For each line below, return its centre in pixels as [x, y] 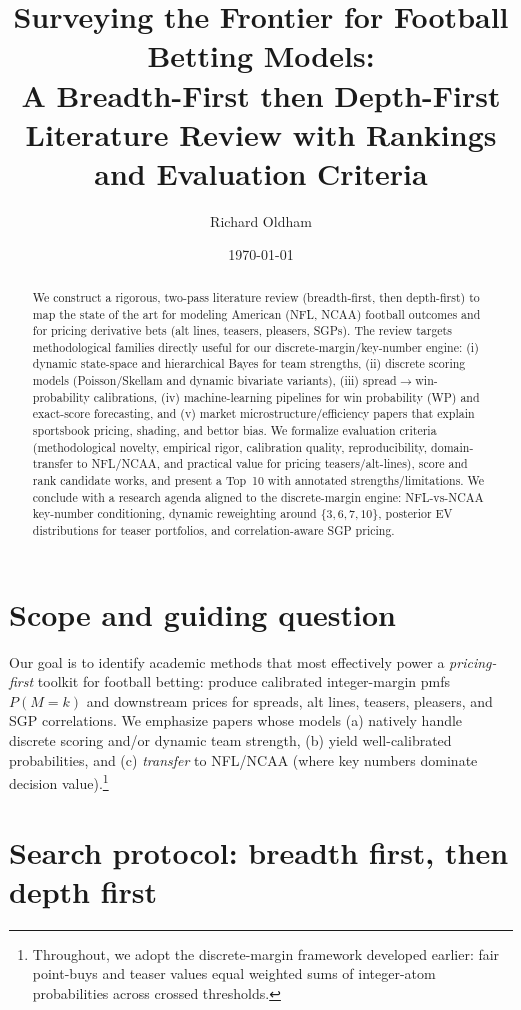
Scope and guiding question [202, 613]
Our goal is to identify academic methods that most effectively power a [227, 661]
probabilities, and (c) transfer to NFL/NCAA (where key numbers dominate [243, 759]
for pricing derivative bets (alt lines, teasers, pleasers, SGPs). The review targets [242, 330]
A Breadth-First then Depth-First [261, 94]
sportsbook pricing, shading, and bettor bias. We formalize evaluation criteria [234, 430]
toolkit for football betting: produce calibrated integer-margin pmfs [243, 681]
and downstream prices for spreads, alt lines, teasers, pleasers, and [289, 700]
